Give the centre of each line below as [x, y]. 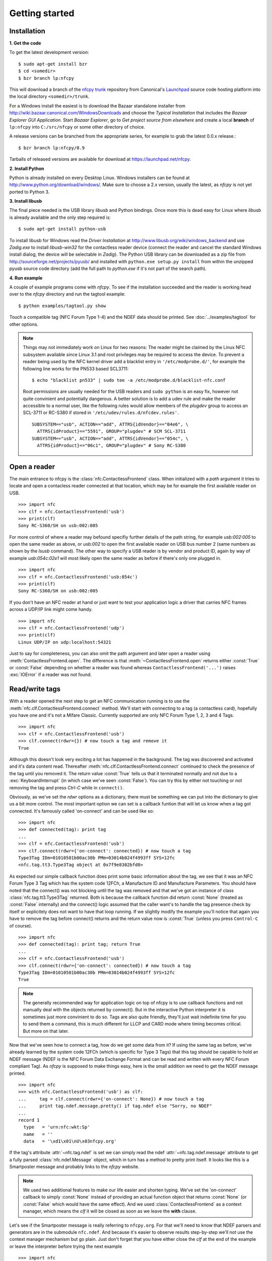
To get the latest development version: [49, 52]
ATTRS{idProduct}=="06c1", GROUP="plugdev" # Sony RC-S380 [111, 446]
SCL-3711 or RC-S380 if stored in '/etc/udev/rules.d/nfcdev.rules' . [101, 413]
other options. [24, 324]
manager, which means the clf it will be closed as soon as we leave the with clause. [110, 1211]
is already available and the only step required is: [60, 217]
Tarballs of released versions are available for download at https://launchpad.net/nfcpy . [100, 159]
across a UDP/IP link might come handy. [51, 609]
